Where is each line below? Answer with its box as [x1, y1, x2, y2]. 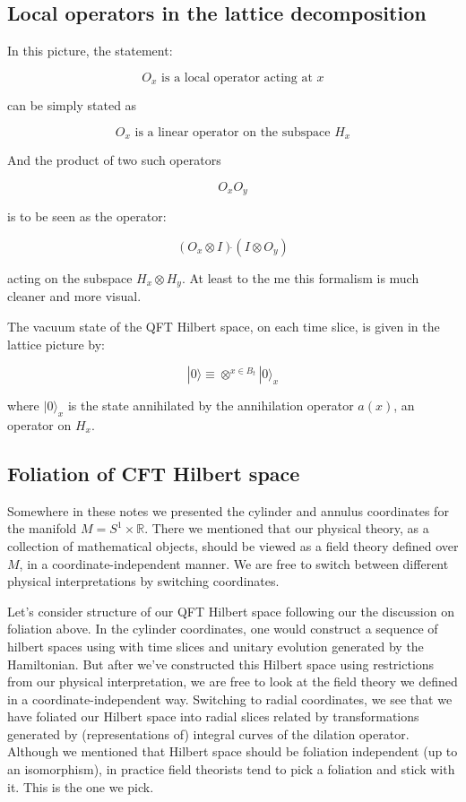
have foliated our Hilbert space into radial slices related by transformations [7, 707, 419, 726]
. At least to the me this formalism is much [181, 268, 419, 287]
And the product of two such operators [7, 151, 221, 169]
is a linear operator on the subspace [134, 125, 331, 139]
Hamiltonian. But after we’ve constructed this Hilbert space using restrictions [7, 654, 435, 673]
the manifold [7, 519, 77, 538]
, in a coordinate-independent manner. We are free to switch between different [19, 554, 449, 573]
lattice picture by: [7, 334, 105, 353]
